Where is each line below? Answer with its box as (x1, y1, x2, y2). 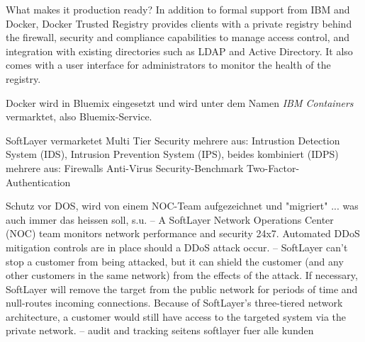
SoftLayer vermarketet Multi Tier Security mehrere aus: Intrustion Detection (6, 132, 340, 147)
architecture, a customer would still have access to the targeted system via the (6, 309, 347, 324)
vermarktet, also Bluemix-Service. (6, 109, 152, 124)
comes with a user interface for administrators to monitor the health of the (6, 57, 331, 72)
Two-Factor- (246, 160, 300, 175)
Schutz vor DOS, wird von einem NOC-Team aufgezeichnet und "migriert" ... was (6, 198, 359, 213)
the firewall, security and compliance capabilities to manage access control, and (6, 30, 349, 45)
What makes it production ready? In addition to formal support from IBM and (6, 2, 350, 16)
